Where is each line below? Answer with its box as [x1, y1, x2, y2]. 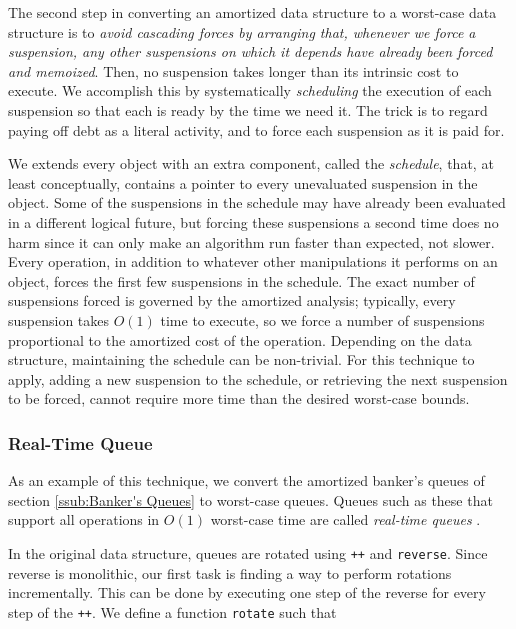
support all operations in [8, 509, 160, 530]
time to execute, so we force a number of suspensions [160, 309, 485, 330]
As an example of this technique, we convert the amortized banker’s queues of [8, 470, 485, 491]
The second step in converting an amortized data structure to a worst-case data [8, 2, 497, 22]
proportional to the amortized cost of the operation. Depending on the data [8, 329, 472, 350]
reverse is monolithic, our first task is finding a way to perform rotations [8, 562, 452, 583]
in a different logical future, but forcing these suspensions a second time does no [8, 211, 499, 232]
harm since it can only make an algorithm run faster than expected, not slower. [8, 231, 495, 252]
